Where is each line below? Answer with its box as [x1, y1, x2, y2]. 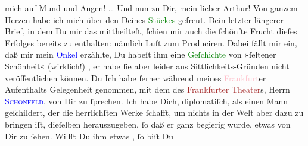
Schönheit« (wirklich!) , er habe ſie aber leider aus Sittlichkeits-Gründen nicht [5, 59, 290, 72]
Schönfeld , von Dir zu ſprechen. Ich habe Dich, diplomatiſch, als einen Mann [5, 94, 288, 107]
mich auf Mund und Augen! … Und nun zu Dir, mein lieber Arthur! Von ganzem [5, 2, 298, 14]
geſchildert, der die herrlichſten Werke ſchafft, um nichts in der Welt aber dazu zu [5, 106, 304, 119]
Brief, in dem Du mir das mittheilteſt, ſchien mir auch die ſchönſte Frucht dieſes [5, 25, 297, 37]
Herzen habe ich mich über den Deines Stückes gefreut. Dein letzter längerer [5, 13, 284, 26]
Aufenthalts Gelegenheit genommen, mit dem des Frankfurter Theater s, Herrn [5, 83, 290, 96]
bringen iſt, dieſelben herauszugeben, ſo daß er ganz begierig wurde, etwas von [5, 118, 291, 130]
